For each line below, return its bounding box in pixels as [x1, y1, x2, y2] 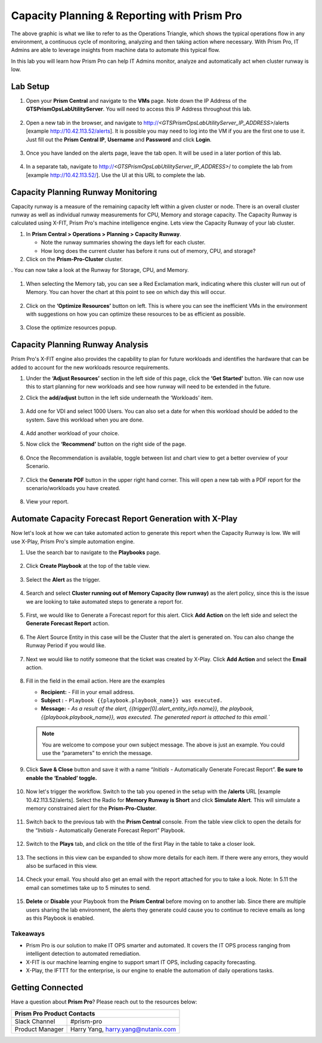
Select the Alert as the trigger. [26, 576, 101, 583]
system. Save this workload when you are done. [26, 416, 144, 423]
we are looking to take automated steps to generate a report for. [26, 598, 183, 605]
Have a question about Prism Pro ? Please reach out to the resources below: [11, 998, 197, 1005]
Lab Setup [11, 81, 50, 91]
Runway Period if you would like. [26, 642, 107, 649]
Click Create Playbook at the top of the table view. [26, 562, 150, 570]
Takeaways [11, 929, 45, 938]
